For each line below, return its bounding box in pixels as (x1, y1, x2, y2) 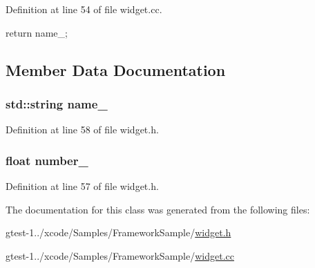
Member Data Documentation (6, 59, 226, 80)
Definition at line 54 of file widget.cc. (6, 2, 162, 16)
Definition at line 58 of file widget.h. (6, 122, 159, 137)
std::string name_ (6, 95, 108, 112)
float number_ (6, 151, 88, 169)
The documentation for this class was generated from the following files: (6, 202, 310, 216)
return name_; (6, 25, 68, 39)
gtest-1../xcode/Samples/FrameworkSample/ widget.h (6, 225, 231, 240)
